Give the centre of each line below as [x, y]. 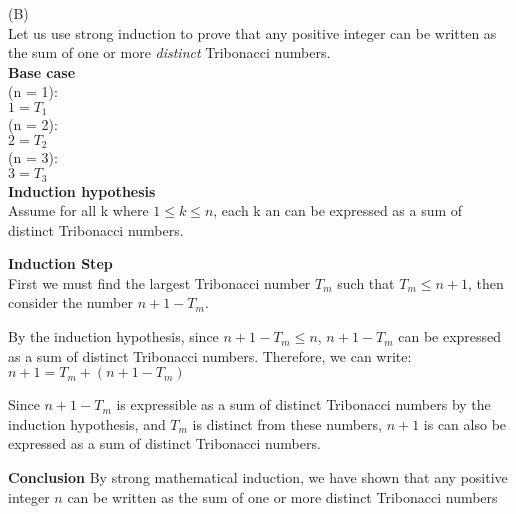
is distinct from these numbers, [287, 423]
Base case [42, 71]
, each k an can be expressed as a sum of [338, 210]
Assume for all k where [78, 210]
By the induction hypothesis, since [113, 336]
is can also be [465, 423]
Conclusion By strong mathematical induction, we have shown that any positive [258, 477]
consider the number [70, 302]
